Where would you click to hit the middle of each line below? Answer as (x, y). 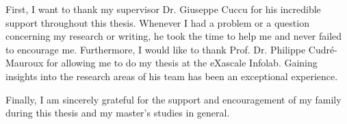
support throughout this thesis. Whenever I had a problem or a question (157, 22)
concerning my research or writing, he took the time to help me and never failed (174, 36)
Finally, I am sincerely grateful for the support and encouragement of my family (173, 99)
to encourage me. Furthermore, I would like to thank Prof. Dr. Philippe (156, 49)
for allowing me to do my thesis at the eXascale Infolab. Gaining (182, 63)
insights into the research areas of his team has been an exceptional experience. (172, 76)
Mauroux (25, 63)
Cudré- (323, 49)
